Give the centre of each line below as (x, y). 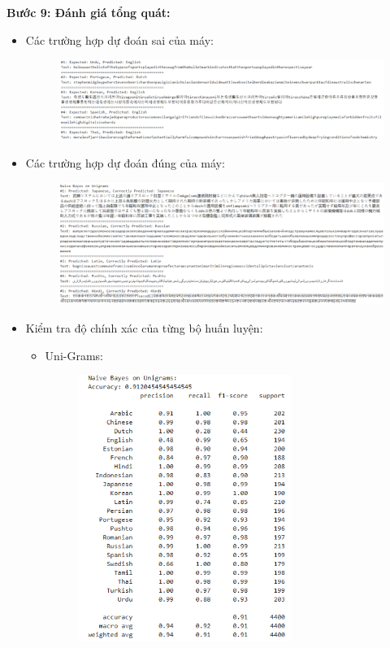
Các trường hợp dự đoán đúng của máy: (125, 163)
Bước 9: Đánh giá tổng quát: (89, 12)
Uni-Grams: (74, 355)
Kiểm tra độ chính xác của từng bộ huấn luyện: (144, 328)
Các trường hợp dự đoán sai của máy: (119, 39)
